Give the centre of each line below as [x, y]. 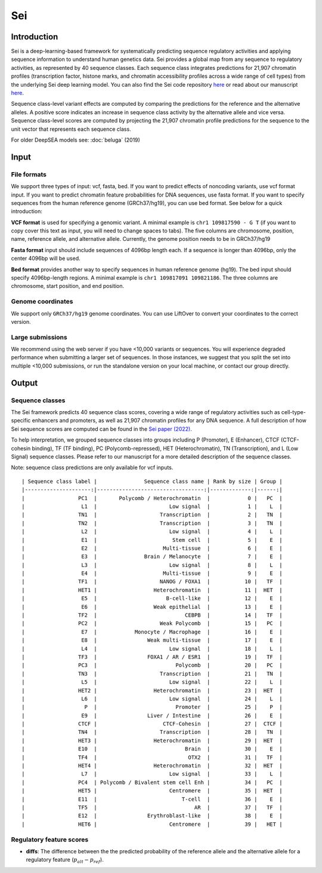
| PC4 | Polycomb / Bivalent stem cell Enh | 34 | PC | [152, 782]
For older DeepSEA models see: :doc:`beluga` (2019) [75, 140]
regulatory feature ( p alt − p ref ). [65, 860]
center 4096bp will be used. [46, 258]
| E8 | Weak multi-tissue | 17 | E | [152, 640]
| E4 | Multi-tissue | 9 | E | [152, 573]
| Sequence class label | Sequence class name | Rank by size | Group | [152, 481]
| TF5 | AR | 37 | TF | [152, 808]
